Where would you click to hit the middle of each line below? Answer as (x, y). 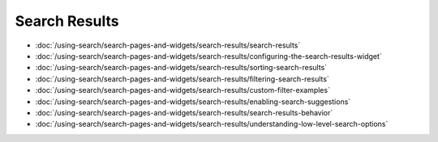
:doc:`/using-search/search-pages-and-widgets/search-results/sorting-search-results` (181, 68)
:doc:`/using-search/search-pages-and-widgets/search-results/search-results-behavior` (184, 112)
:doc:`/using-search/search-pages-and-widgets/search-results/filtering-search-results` (182, 79)
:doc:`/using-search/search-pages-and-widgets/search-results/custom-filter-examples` (182, 90)
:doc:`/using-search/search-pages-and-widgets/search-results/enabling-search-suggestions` (193, 102)
